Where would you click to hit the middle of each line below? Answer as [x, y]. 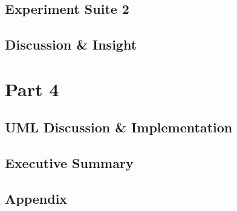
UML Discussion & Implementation [119, 127]
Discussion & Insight [71, 44]
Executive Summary [69, 163]
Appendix [36, 198]
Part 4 [32, 89]
